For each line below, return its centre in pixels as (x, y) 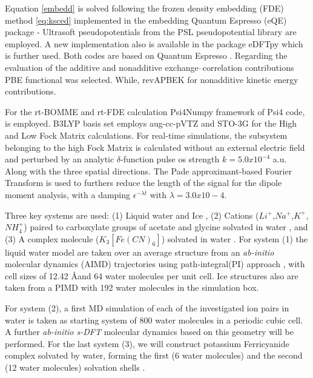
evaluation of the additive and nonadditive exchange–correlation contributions (150, 67)
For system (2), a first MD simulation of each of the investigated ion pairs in (147, 308)
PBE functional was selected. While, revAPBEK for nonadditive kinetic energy (152, 79)
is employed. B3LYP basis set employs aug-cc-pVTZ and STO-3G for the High (151, 123)
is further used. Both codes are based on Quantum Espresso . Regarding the (146, 55)
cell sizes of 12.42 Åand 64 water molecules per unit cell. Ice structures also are (152, 275)
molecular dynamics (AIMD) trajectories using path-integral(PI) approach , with (155, 264)
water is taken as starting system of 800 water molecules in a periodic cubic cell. (154, 320)
